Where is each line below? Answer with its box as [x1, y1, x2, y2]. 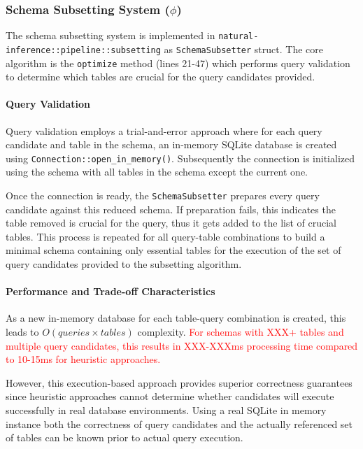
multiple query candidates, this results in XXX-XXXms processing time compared [6, 338, 358, 352]
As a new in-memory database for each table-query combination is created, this [6, 311, 346, 325]
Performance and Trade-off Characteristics [6, 284, 215, 299]
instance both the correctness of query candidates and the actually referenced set [6, 416, 353, 431]
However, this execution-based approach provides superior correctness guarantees [6, 375, 353, 390]
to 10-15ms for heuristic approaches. [6, 352, 161, 366]
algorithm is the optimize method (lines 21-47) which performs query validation [6, 55, 350, 70]
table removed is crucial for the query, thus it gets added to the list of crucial [6, 215, 336, 230]
